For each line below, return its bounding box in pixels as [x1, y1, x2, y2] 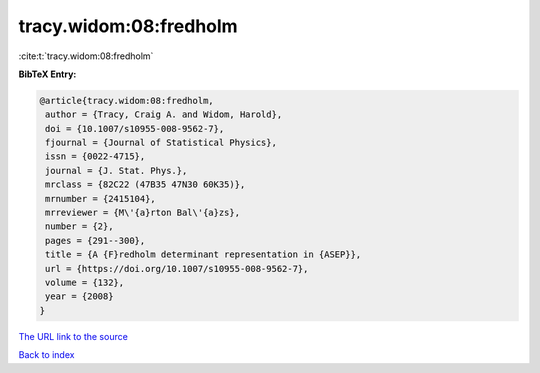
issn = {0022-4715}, [45, 151, 146, 162]
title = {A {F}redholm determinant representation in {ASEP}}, [45, 249, 362, 260]
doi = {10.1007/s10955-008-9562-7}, [45, 123, 225, 134]
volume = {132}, [45, 277, 125, 288]
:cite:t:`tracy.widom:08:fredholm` [18, 50, 154, 62]
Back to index [18, 349, 75, 361]
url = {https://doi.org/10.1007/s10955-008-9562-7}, [45, 263, 309, 274]
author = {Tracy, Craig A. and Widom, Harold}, [45, 109, 283, 120]
